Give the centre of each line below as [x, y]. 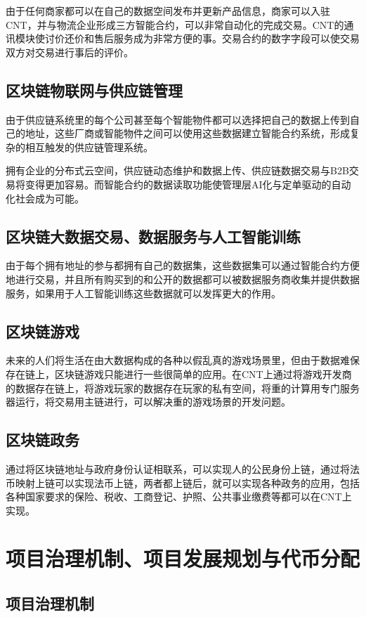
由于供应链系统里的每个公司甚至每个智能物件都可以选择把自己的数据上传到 [178, 119]
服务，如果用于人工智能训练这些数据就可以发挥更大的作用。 [143, 293]
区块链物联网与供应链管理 [94, 90]
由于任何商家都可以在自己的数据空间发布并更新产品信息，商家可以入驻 [168, 11]
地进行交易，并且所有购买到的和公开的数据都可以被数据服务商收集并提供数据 [183, 279]
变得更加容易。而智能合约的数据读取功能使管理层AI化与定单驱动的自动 [188, 184]
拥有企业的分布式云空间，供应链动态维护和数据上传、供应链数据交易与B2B [177, 170]
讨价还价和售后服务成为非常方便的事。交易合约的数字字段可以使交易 [202, 38]
